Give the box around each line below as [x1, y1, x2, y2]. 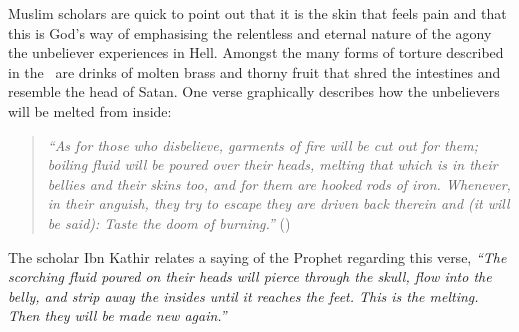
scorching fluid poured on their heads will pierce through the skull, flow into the [8, 266, 492, 287]
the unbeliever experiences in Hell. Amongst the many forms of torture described [8, 42, 504, 63]
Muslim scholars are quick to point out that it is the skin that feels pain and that [8, 3, 507, 23]
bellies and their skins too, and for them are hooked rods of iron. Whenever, [47, 173, 511, 194]
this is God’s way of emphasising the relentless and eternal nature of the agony [8, 22, 492, 43]
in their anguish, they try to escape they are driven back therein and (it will [47, 193, 510, 214]
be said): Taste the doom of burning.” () [47, 212, 291, 233]
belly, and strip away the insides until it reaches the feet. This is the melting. [8, 285, 479, 306]
